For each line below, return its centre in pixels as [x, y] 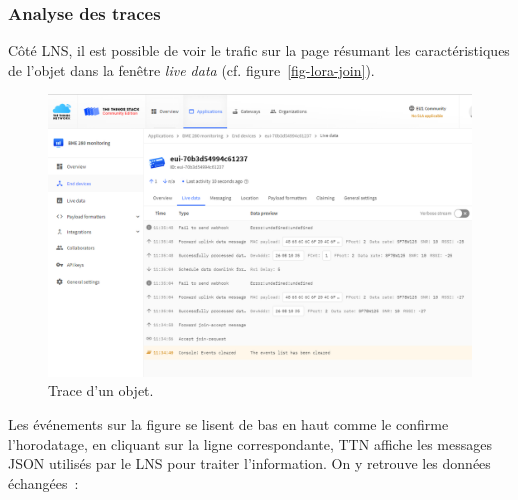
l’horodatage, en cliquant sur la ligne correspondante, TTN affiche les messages [250, 443]
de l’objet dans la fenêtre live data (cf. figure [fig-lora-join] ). [191, 69]
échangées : [43, 482]
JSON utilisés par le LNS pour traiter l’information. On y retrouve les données [249, 463]
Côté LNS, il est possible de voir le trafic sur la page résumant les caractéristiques [259, 50]
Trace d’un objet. [101, 390]
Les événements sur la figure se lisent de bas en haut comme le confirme [228, 423]
